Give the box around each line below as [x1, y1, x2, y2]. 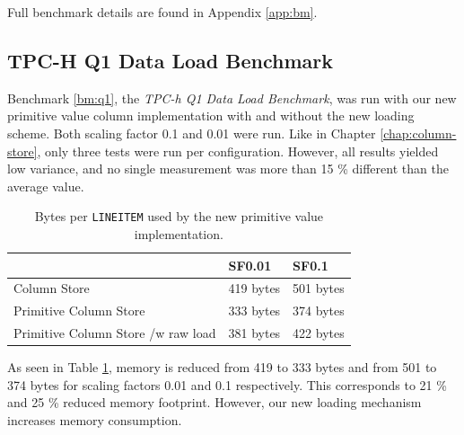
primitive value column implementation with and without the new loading [7, 106, 415, 125]
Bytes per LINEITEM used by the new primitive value [34, 207, 324, 226]
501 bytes [293, 279, 345, 297]
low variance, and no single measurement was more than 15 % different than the [7, 159, 449, 178]
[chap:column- [380, 123, 457, 142]
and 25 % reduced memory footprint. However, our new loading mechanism [7, 393, 422, 412]
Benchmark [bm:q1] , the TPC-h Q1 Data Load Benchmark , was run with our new [7, 88, 457, 107]
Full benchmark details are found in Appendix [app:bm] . [7, 3, 318, 21]
